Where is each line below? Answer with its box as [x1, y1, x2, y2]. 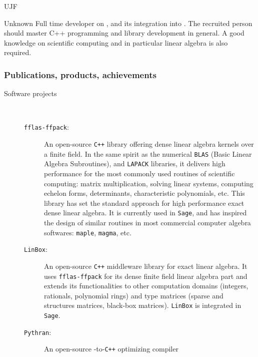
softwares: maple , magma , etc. [44, 227, 131, 237]
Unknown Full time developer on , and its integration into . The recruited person [4, 18, 252, 28]
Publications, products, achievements [4, 68, 156, 81]
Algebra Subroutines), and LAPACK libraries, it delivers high [44, 158, 225, 169]
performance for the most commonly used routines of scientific [44, 168, 235, 178]
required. [4, 47, 31, 58]
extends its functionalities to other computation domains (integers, [44, 280, 248, 291]
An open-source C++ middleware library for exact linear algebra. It [44, 260, 247, 271]
